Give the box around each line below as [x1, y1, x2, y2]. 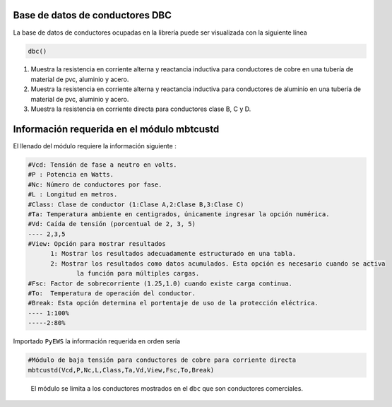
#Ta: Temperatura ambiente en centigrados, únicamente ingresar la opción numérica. [28, 210, 330, 218]
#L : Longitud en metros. [28, 191, 118, 199]
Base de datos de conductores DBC [13, 9, 172, 21]
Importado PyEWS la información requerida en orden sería [13, 337, 180, 346]
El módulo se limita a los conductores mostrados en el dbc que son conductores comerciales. [30, 384, 304, 392]
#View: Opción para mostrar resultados [28, 240, 166, 248]
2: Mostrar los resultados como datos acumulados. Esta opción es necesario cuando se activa [50, 259, 386, 268]
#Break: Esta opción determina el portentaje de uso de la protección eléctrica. [28, 299, 319, 307]
